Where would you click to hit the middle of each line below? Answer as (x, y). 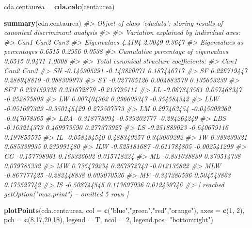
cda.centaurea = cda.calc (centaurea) (59, 6)
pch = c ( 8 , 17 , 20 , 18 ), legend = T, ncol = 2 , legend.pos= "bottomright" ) (109, 220)
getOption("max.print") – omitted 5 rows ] (66, 194)
